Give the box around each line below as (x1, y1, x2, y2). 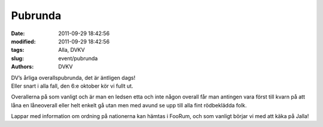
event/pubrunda (58, 54, 98, 62)
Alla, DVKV (58, 47, 85, 54)
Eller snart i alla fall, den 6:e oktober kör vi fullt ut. (11, 82, 134, 89)
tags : (11, 47, 25, 54)
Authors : (11, 63, 34, 70)
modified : (11, 38, 36, 45)
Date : (11, 30, 25, 37)
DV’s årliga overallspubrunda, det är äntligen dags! (11, 74, 136, 81)
